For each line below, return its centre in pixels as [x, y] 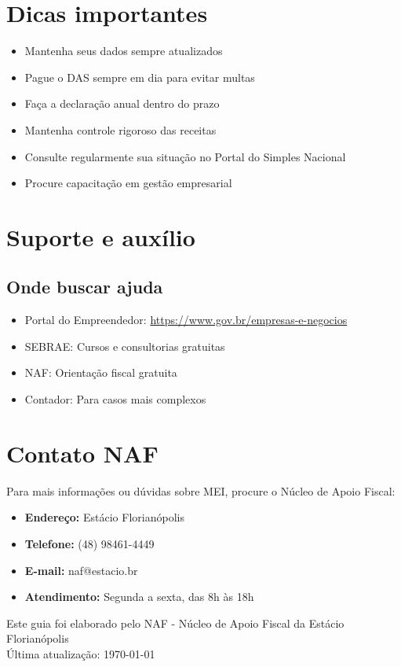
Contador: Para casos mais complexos [115, 399]
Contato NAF [82, 453]
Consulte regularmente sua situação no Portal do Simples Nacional [185, 156]
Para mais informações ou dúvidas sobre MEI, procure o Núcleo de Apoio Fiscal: [201, 490]
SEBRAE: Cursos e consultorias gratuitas [125, 346]
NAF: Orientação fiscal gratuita [101, 372]
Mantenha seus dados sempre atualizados [124, 51]
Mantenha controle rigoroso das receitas [120, 129]
